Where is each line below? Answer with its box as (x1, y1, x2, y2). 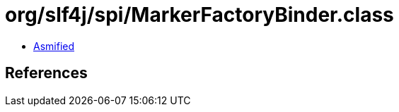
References (5, 64, 88, 82)
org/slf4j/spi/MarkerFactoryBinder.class (5, 3, 394, 27)
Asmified (33, 39, 75, 52)
